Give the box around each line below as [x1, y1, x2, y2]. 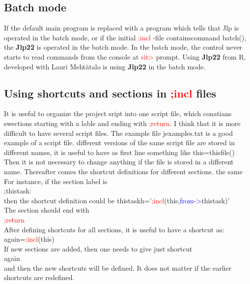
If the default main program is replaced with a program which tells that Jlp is [4, 23, 239, 33]
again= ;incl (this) [4, 234, 55, 244]
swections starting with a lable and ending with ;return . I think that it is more [4, 118, 241, 128]
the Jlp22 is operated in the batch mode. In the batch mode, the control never [4, 42, 242, 52]
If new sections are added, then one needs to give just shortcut [4, 243, 193, 253]
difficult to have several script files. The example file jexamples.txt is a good [4, 127, 233, 138]
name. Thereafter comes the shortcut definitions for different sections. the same [4, 166, 243, 176]
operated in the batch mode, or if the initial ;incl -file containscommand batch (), [4, 32, 247, 42]
